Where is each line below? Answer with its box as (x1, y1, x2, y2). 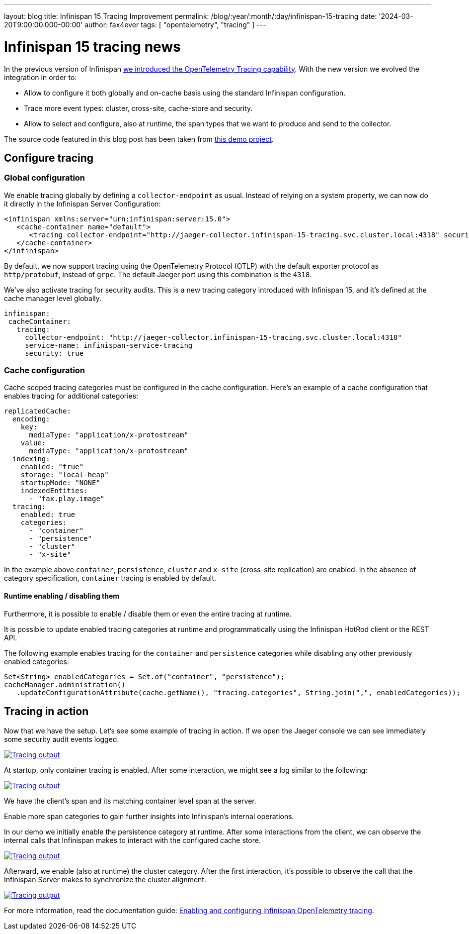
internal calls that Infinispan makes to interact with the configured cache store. (4, 835, 261, 844)
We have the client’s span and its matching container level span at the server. (4, 796, 256, 805)
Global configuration (4, 173, 85, 183)
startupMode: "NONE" (20, 479, 100, 487)
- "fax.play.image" (29, 495, 105, 503)
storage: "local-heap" (20, 471, 109, 479)
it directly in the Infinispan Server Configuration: (4, 199, 161, 208)
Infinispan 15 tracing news (4, 38, 181, 55)
